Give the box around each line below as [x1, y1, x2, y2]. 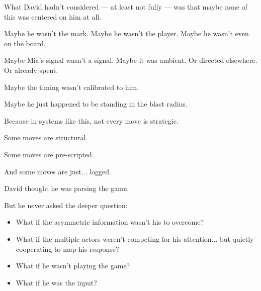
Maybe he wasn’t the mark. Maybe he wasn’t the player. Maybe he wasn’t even [4, 28, 249, 39]
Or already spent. [4, 64, 58, 75]
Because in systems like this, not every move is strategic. [4, 115, 179, 126]
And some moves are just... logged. [4, 166, 111, 176]
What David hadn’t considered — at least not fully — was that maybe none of [4, 2, 247, 12]
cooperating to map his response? [16, 243, 119, 254]
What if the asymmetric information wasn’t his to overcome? [16, 217, 204, 227]
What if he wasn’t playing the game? [16, 260, 130, 271]
